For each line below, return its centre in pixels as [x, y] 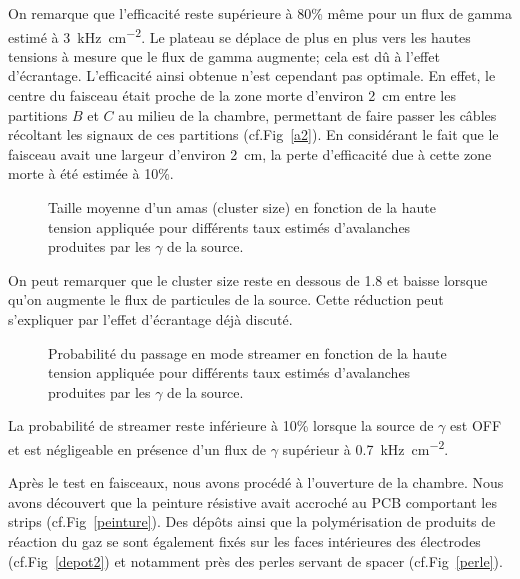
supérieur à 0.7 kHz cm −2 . [365, 447]
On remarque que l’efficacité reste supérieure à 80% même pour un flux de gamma [260, 13]
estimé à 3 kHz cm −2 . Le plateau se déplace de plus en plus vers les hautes [239, 35]
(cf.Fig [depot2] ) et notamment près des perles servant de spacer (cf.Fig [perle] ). [255, 560]
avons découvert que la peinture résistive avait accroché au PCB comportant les [252, 501]
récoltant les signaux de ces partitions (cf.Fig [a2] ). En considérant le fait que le [253, 134]
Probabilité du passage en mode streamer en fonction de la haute [247, 352]
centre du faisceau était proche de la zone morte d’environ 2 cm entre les [232, 95]
